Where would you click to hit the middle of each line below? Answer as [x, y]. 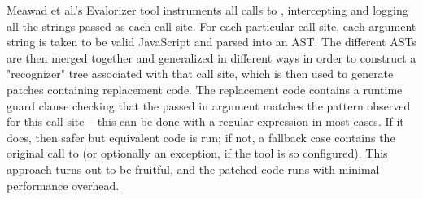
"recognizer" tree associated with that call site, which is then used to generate [200, 74]
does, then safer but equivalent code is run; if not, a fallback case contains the [201, 137]
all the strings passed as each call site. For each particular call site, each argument [211, 26]
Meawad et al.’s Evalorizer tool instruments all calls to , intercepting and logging [207, 10]
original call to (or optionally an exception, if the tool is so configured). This [197, 153]
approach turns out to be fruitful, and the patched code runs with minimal [193, 169]
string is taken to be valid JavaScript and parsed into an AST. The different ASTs [211, 42]
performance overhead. [63, 185]
